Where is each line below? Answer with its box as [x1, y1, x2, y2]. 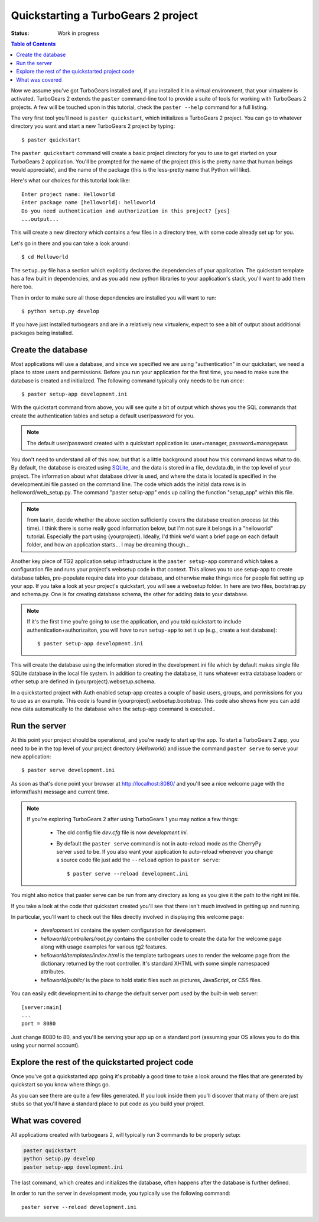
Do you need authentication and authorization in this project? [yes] [21, 207, 230, 214]
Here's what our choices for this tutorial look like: [11, 177, 131, 184]
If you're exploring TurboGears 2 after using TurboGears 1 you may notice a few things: [27, 815, 239, 822]
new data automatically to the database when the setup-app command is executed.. [11, 705, 216, 713]
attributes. [40, 968, 66, 975]
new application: [11, 753, 51, 760]
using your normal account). [11, 1042, 80, 1049]
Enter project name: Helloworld [21, 191, 115, 198]
